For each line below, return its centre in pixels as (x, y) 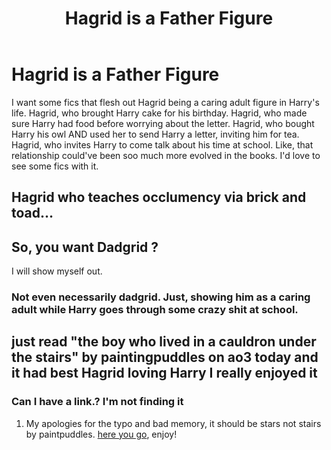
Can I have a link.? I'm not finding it (97, 402)
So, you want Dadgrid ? (85, 247)
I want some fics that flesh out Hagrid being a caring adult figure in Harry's (165, 102)
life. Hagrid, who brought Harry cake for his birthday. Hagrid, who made (159, 113)
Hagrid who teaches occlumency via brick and (159, 197)
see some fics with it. (55, 166)
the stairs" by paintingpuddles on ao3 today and (165, 357)
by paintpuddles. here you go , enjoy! (101, 434)
